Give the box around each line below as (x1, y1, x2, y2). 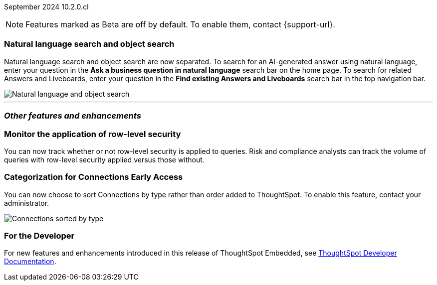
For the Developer (4, 231, 75, 241)
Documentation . (4, 257, 56, 266)
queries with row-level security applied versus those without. (4, 155, 205, 164)
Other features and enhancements (4, 111, 141, 121)
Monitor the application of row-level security (4, 129, 181, 139)
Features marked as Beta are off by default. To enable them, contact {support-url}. (25, 19, 335, 29)
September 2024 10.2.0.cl (4, 2, 89, 11)
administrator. (4, 198, 49, 207)
